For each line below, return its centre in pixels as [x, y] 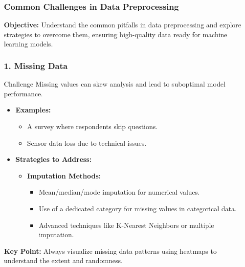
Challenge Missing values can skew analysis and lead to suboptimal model [115, 84]
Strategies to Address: [54, 159]
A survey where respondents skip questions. [92, 126]
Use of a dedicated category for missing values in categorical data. [138, 208]
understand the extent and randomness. [63, 260]
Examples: [33, 110]
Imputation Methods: [64, 175]
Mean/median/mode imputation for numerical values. [119, 192]
